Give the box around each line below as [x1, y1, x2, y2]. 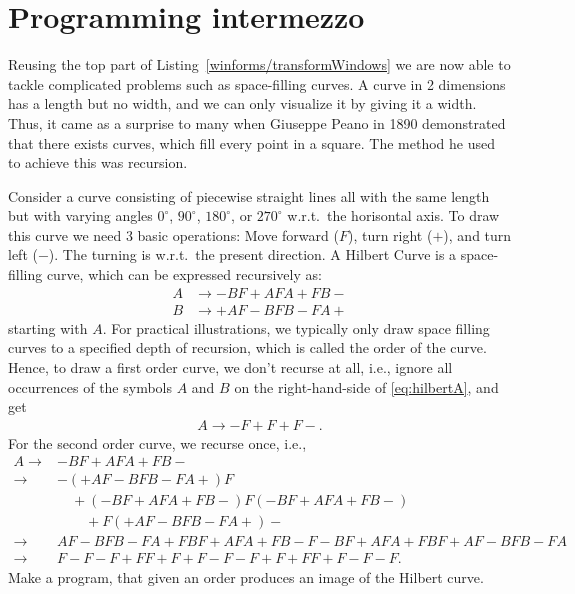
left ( [8, 244, 38, 265]
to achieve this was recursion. [8, 152, 188, 173]
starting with [8, 317, 88, 338]
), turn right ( [347, 224, 433, 245]
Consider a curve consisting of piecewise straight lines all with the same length [8, 185, 490, 206]
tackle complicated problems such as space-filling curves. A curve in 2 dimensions [8, 73, 506, 94]
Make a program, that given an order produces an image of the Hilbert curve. [8, 566, 484, 587]
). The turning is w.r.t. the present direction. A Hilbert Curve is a [48, 244, 457, 265]
